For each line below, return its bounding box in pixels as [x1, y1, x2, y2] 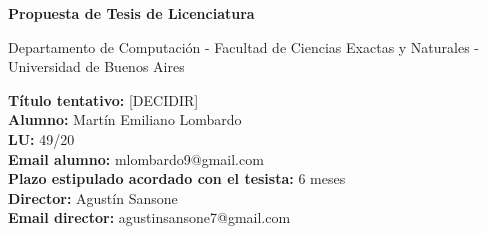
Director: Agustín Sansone [8, 187, 178, 208]
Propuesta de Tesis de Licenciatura [8, 3, 255, 23]
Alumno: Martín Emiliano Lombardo [8, 109, 242, 130]
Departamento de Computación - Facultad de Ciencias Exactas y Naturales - [8, 36, 480, 57]
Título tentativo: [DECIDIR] [8, 89, 199, 110]
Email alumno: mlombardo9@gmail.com [8, 148, 264, 169]
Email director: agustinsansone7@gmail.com [8, 207, 291, 228]
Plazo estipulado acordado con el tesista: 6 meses [8, 168, 346, 189]
